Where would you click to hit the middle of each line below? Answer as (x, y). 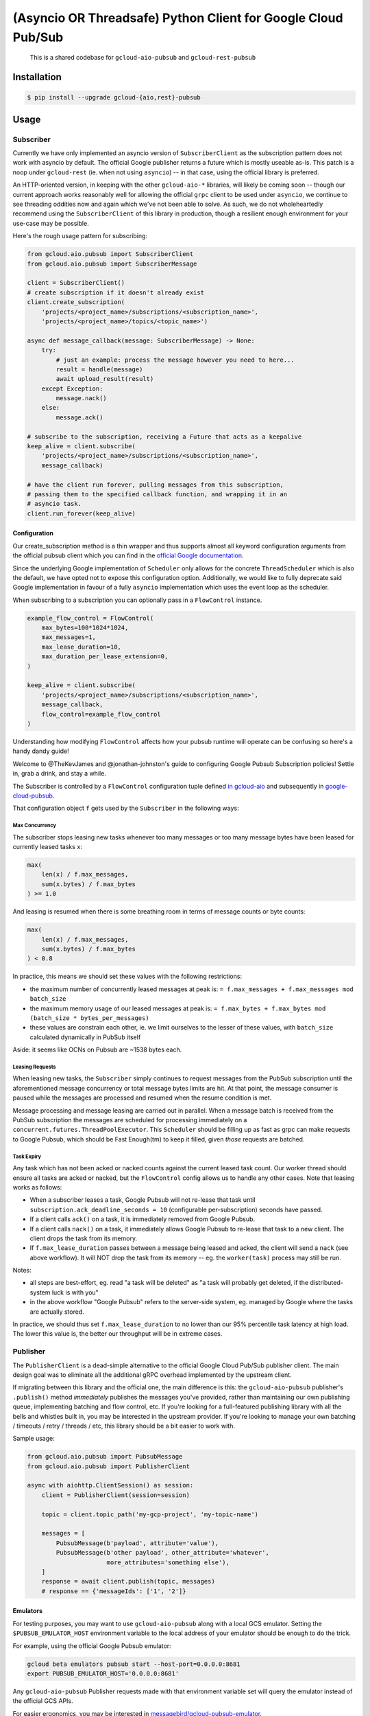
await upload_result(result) (105, 379)
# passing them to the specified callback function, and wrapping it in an (157, 494)
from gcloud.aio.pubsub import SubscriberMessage (112, 264)
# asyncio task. (54, 504)
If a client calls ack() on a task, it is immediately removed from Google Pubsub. (143, 1219)
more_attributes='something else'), (168, 1562)
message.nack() (82, 398)
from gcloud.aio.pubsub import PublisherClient (108, 1466)
